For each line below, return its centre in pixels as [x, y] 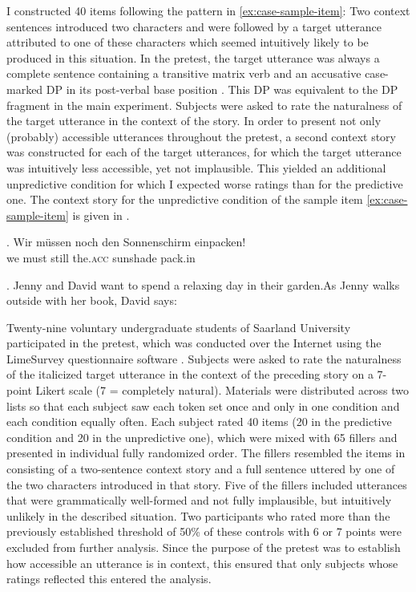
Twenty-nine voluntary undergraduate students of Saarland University [179, 327]
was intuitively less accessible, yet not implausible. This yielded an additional [196, 167]
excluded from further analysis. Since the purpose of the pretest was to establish [204, 547]
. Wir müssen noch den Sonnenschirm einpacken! [126, 242]
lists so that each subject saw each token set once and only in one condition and [203, 405]
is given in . [101, 215]
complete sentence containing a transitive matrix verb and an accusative [184, 73]
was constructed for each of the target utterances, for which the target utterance [204, 152]
